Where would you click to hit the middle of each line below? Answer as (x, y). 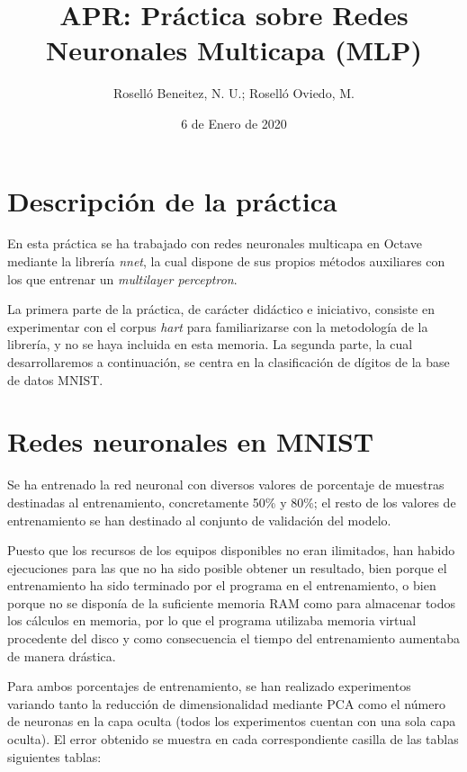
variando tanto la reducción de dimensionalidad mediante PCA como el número (226, 703)
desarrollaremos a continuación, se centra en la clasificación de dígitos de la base (229, 362)
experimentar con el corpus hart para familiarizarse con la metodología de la (218, 326)
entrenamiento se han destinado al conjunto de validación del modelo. (199, 520)
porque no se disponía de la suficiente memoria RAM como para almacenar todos (232, 602)
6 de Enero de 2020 (234, 123)
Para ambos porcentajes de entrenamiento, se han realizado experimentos (209, 686)
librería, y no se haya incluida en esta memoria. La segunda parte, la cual (210, 344)
